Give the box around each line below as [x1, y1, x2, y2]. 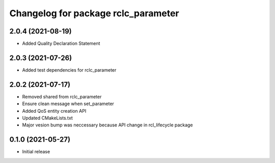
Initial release [22, 149, 50, 155]
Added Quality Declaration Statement [22, 41, 100, 47]
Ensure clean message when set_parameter [22, 101, 115, 107]
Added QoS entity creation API [22, 108, 87, 114]
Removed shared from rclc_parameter [22, 93, 102, 100]
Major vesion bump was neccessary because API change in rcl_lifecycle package [22, 122, 193, 128]
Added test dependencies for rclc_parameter [22, 67, 117, 73]
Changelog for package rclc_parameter [9, 8, 179, 19]
